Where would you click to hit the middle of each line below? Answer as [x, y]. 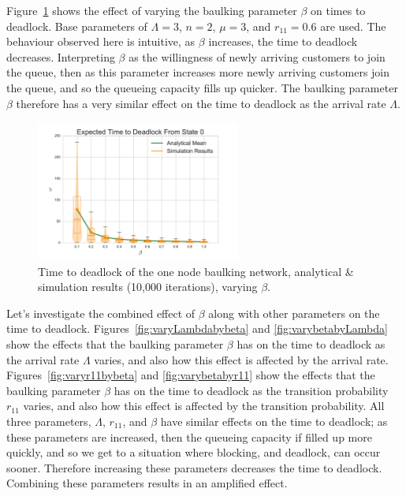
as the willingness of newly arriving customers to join [257, 56]
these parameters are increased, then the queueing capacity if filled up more [189, 436]
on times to [338, 10]
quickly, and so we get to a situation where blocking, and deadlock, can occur [194, 452]
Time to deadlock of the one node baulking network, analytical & [196, 271]
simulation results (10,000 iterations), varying [148, 287]
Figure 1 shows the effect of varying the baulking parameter [152, 10]
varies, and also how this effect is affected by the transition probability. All [204, 406]
